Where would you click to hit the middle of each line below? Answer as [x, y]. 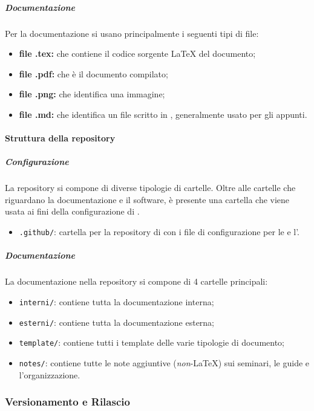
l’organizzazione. [50, 374]
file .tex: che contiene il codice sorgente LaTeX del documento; [137, 53]
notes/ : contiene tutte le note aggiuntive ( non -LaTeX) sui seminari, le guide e [164, 362]
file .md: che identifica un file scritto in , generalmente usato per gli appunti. [163, 114]
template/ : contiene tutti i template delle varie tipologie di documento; [152, 342]
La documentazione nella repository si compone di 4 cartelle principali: [136, 281]
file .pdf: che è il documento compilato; [93, 73]
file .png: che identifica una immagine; [92, 94]
